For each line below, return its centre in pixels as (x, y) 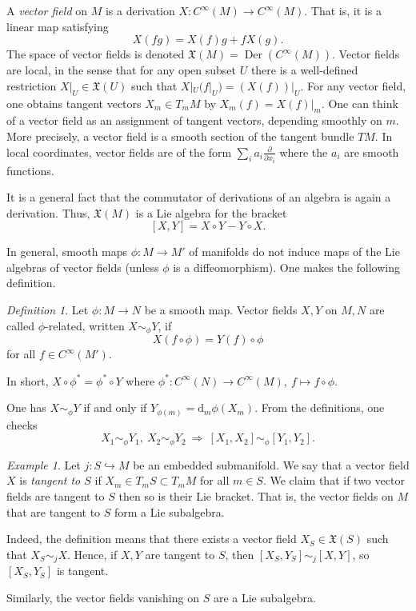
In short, (28, 380)
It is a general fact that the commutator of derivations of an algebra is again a (199, 197)
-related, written (85, 325)
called (20, 325)
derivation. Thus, (48, 212)
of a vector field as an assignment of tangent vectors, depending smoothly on (194, 120)
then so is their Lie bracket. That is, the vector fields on (256, 496)
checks (22, 424)
